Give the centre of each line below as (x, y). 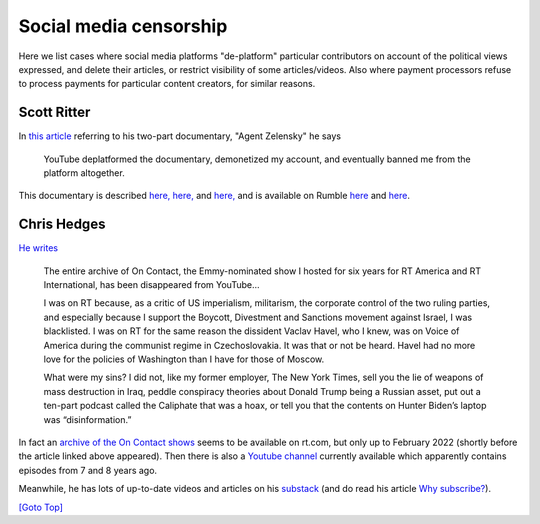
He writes (38, 248)
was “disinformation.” (87, 419)
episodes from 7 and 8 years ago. (88, 470)
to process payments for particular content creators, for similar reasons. (167, 84)
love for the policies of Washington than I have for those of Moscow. (184, 359)
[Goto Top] (41, 507)
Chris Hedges (62, 224)
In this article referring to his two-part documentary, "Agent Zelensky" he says (180, 136)
